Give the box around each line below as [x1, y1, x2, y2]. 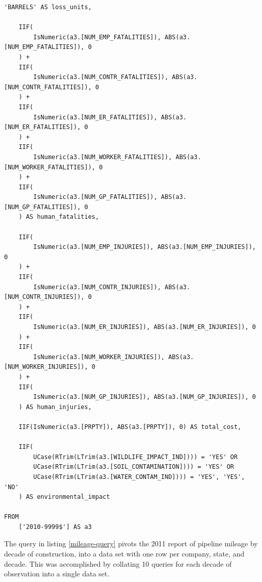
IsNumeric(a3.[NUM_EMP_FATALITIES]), [33, 33, 161, 41]
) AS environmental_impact [18, 493, 110, 501]
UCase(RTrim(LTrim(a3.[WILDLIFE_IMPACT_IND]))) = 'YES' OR [33, 453, 238, 461]
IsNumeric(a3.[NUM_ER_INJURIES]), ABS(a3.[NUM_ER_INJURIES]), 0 [33, 323, 256, 331]
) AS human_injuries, [18, 403, 92, 411]
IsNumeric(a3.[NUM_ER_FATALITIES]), [33, 113, 158, 121]
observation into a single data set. [4, 568, 110, 579]
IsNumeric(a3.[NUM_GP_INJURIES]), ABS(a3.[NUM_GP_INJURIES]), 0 [33, 393, 256, 401]
